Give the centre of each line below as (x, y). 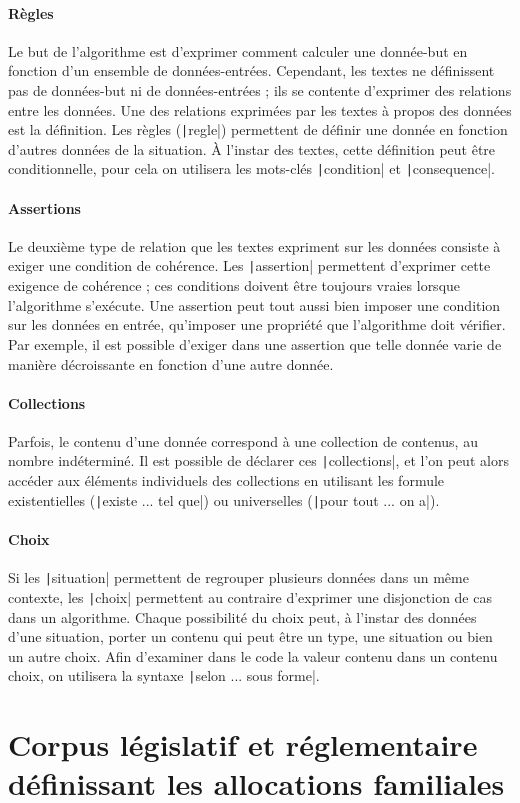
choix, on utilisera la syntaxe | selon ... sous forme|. (164, 675)
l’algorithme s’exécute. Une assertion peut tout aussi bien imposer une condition (254, 304)
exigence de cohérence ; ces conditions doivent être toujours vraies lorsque (234, 285)
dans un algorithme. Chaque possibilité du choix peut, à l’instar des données (242, 616)
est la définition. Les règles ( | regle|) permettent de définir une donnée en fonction (258, 129)
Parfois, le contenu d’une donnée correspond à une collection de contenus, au (243, 440)
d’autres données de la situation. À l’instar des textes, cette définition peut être (252, 148)
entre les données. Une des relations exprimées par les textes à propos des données (260, 109)
